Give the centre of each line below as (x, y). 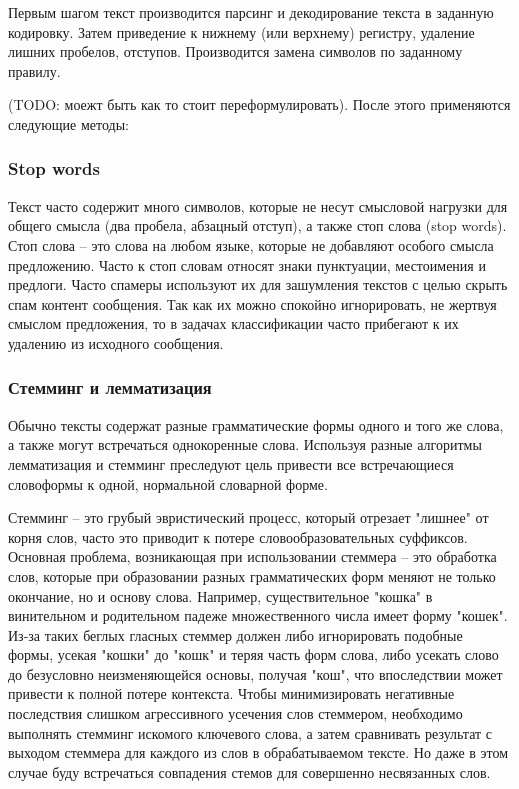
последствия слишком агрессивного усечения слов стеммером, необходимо (235, 713)
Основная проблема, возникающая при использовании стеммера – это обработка (252, 556)
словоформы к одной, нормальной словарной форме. (168, 483)
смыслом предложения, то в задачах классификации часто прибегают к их (233, 323)
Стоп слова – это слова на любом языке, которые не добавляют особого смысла (251, 244)
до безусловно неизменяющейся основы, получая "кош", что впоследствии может (255, 673)
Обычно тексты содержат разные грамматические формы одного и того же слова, (256, 424)
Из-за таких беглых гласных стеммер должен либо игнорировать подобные (235, 634)
